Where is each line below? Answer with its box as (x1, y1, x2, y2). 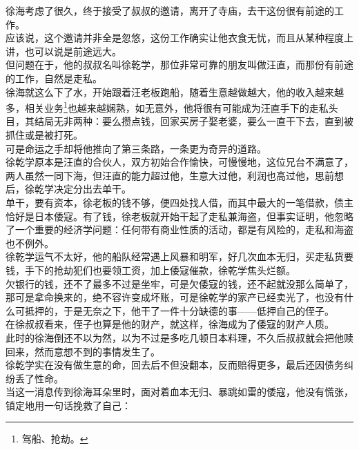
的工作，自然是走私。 (6, 70, 102, 85)
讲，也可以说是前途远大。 (6, 43, 122, 58)
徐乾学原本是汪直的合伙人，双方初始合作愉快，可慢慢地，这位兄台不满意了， (6, 155, 353, 169)
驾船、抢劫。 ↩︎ (21, 431, 88, 446)
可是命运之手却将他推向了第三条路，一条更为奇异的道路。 (6, 141, 266, 155)
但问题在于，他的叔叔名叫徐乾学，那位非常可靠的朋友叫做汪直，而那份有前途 (6, 57, 353, 72)
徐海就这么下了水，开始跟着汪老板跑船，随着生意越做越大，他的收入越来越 (6, 84, 344, 99)
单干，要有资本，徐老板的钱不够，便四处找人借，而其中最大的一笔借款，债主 (6, 195, 353, 209)
